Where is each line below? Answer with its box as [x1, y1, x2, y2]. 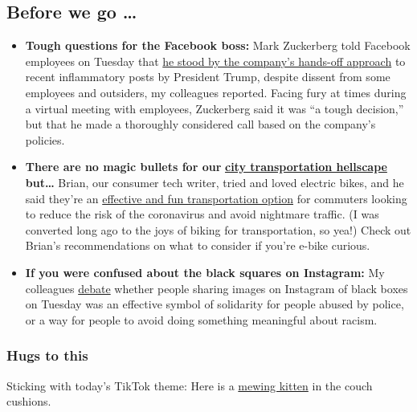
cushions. [6, 393, 51, 410]
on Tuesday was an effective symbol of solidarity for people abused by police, [25, 296, 404, 312]
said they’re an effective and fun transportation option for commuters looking [25, 190, 407, 206]
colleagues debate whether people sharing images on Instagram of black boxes [25, 279, 408, 296]
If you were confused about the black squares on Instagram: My [25, 263, 385, 280]
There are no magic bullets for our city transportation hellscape [25, 158, 387, 175]
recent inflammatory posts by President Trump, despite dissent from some [25, 68, 390, 85]
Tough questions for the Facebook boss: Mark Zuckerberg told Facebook [25, 37, 411, 54]
